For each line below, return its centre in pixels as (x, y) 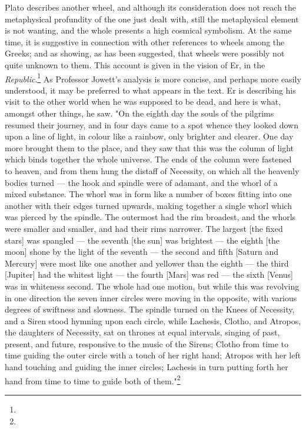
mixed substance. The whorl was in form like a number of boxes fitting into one (148, 194)
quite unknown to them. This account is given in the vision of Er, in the (135, 64)
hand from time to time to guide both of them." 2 (93, 380)
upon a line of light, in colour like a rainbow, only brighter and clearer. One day (149, 136)
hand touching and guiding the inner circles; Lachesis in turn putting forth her (147, 367)
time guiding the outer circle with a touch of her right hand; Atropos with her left (153, 355)
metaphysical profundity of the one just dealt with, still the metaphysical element (152, 19)
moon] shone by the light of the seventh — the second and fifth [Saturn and (142, 252)
